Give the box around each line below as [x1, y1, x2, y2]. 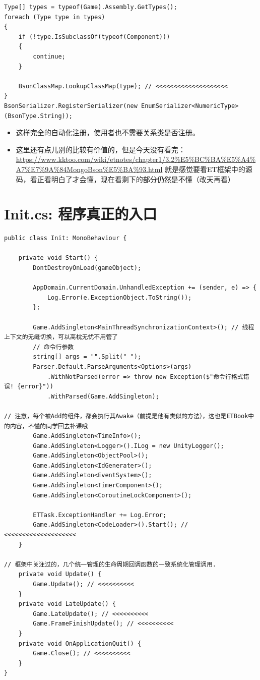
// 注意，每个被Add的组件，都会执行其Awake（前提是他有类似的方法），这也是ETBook [4, 412, 248, 420]
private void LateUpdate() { [18, 600, 116, 608]
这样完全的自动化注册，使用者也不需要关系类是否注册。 [16, 127, 200, 138]
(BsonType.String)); [4, 112, 73, 120]
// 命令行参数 [33, 343, 74, 351]
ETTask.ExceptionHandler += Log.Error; [33, 511, 167, 519]
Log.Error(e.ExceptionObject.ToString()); [47, 294, 192, 301]
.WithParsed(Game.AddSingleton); [47, 392, 159, 400]
